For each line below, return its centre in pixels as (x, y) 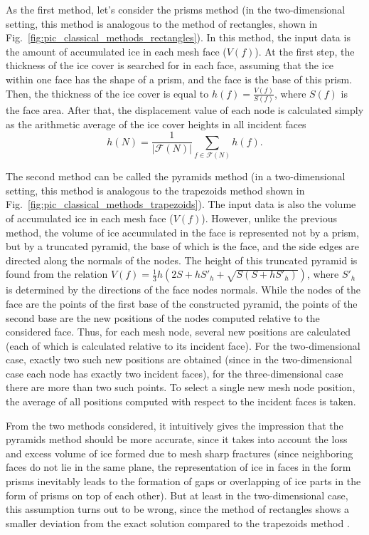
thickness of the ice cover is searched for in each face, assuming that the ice (170, 65)
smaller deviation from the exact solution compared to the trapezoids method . (178, 523)
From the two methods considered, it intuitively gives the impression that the (175, 425)
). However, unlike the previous (269, 218)
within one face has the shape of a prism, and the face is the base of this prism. (179, 79)
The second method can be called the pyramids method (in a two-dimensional (176, 176)
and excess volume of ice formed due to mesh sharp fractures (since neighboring (180, 453)
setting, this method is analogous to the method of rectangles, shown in (162, 23)
